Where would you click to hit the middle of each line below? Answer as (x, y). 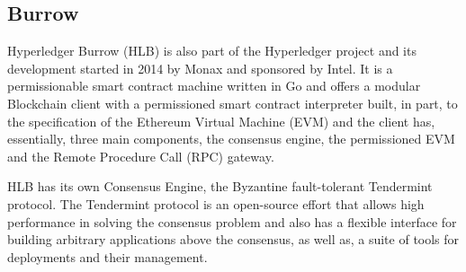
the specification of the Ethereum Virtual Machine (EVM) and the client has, (221, 121)
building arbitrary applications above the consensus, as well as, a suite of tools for (233, 239)
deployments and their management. (108, 256)
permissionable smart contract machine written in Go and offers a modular (214, 86)
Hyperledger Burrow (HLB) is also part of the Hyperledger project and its (212, 51)
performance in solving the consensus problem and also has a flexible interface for (232, 221)
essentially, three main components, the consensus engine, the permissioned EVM (231, 139)
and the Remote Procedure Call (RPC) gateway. (141, 156)
